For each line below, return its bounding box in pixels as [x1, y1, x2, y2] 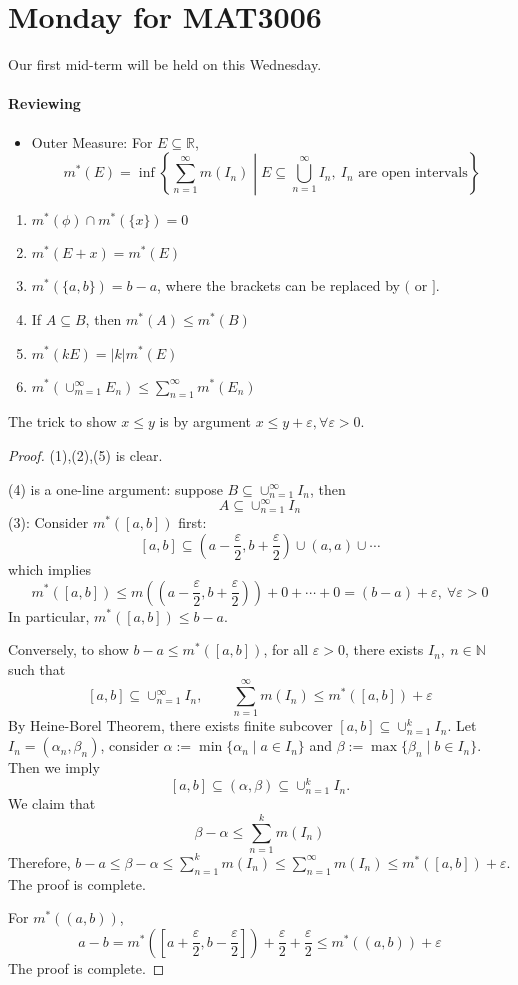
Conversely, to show [8, 639, 129, 660]
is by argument [159, 411, 251, 432]
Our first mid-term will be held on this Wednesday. [8, 54, 322, 75]
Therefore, [8, 851, 71, 872]
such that [8, 658, 66, 679]
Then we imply [8, 757, 100, 778]
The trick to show [8, 411, 117, 432]
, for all [263, 639, 309, 660]
